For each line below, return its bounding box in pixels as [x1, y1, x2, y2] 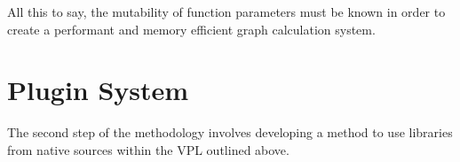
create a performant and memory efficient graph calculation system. [7, 19, 376, 38]
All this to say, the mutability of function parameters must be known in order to [7, 3, 446, 20]
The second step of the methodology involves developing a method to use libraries [7, 123, 453, 142]
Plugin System [7, 72, 189, 108]
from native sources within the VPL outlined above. [7, 140, 289, 158]
